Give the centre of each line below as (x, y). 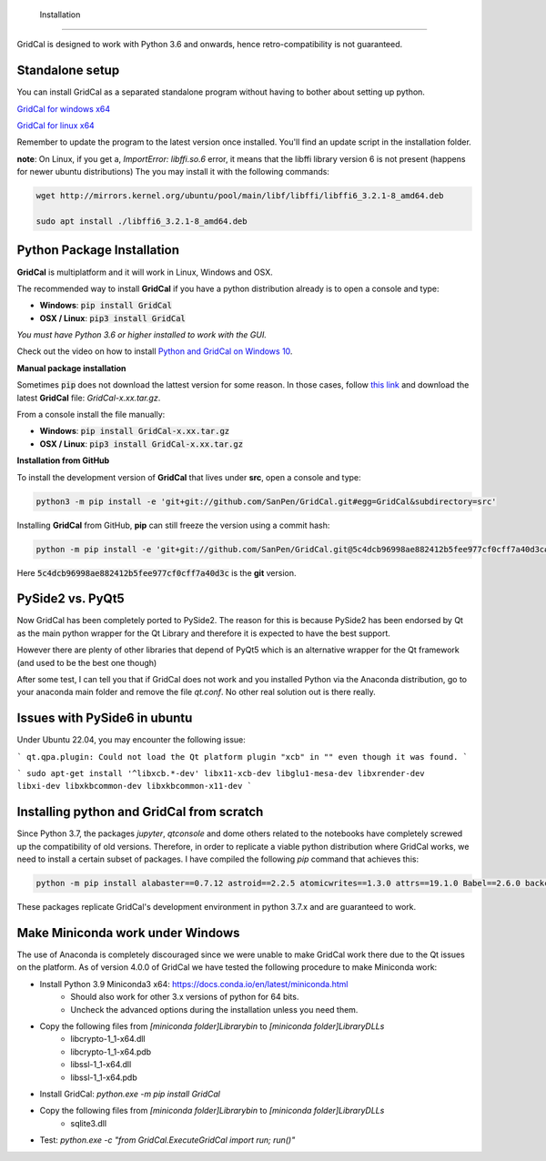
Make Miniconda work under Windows (128, 933)
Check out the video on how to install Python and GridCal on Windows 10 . (155, 351)
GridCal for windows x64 (64, 108)
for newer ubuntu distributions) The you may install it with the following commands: (173, 172)
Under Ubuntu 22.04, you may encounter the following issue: (131, 740)
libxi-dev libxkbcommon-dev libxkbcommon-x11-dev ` (135, 786)
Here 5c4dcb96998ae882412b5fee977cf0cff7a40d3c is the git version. (157, 572)
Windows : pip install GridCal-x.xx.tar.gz (135, 431)
